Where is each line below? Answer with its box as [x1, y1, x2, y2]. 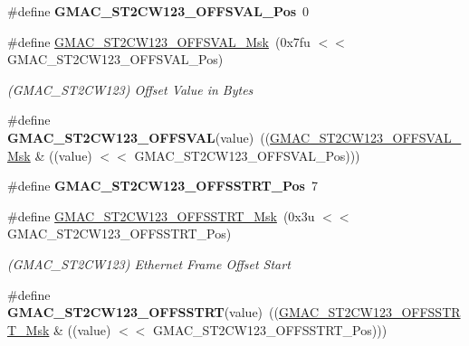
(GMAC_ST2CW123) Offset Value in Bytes [7, 79, 254, 98]
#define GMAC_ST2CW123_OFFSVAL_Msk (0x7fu [7, 32, 311, 51]
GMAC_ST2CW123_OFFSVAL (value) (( [7, 127, 271, 146]
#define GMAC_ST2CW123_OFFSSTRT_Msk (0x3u [7, 206, 315, 225]
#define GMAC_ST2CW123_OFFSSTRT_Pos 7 [7, 176, 318, 195]
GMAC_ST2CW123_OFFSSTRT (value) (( [7, 303, 279, 322]
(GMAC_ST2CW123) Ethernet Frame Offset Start [7, 254, 291, 273]
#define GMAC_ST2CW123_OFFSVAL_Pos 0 [7, 2, 310, 20]
